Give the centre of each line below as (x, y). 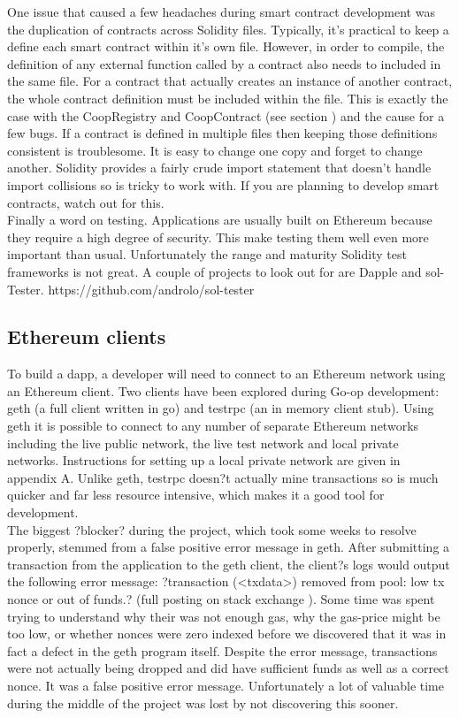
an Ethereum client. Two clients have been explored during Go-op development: (223, 390)
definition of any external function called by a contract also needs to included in (224, 63)
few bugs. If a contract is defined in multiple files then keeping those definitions (222, 133)
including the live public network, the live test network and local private (203, 443)
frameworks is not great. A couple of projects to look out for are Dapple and (214, 271)
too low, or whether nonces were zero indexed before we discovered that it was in (227, 634)
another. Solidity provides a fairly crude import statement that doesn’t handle (219, 168)
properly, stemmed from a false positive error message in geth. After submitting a (229, 547)
